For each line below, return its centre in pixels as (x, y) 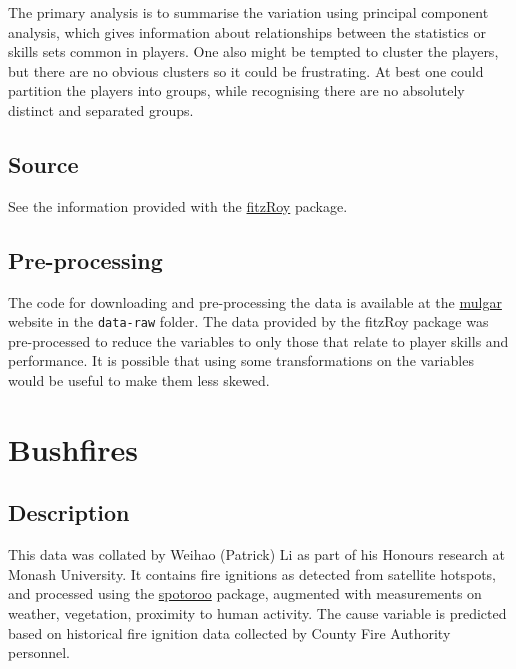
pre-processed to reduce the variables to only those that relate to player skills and (258, 340)
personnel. (39, 652)
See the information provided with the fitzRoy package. (178, 205)
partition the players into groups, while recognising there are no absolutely (236, 90)
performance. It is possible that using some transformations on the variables (241, 360)
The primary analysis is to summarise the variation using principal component (248, 12)
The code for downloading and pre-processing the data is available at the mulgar (255, 301)
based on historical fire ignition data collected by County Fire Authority (229, 632)
